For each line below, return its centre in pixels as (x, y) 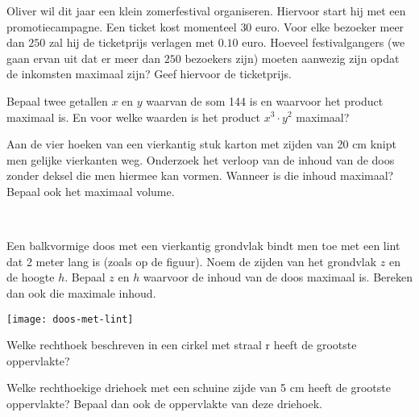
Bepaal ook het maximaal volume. (91, 191)
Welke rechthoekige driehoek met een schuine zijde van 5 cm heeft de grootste (199, 388)
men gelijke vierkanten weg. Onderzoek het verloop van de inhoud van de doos (201, 159)
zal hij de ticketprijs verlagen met (131, 42)
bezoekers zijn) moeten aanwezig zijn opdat (292, 58)
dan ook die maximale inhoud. (81, 292)
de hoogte (31, 277)
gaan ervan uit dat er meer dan (84, 58)
